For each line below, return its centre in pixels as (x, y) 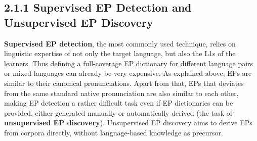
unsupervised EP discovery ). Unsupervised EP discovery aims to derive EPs (128, 123)
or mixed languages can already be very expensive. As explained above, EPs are (128, 73)
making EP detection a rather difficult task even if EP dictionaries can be (119, 103)
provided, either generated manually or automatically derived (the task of (118, 112)
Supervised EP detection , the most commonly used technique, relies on (120, 43)
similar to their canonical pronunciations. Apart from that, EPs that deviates (124, 83)
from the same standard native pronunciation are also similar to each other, (121, 93)
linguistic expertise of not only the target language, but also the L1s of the (120, 53)
